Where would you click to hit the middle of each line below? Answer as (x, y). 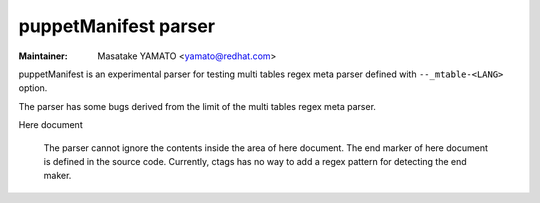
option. (33, 88)
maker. (57, 176)
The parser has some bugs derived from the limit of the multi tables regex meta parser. (197, 106)
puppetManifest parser (116, 26)
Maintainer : (43, 56)
